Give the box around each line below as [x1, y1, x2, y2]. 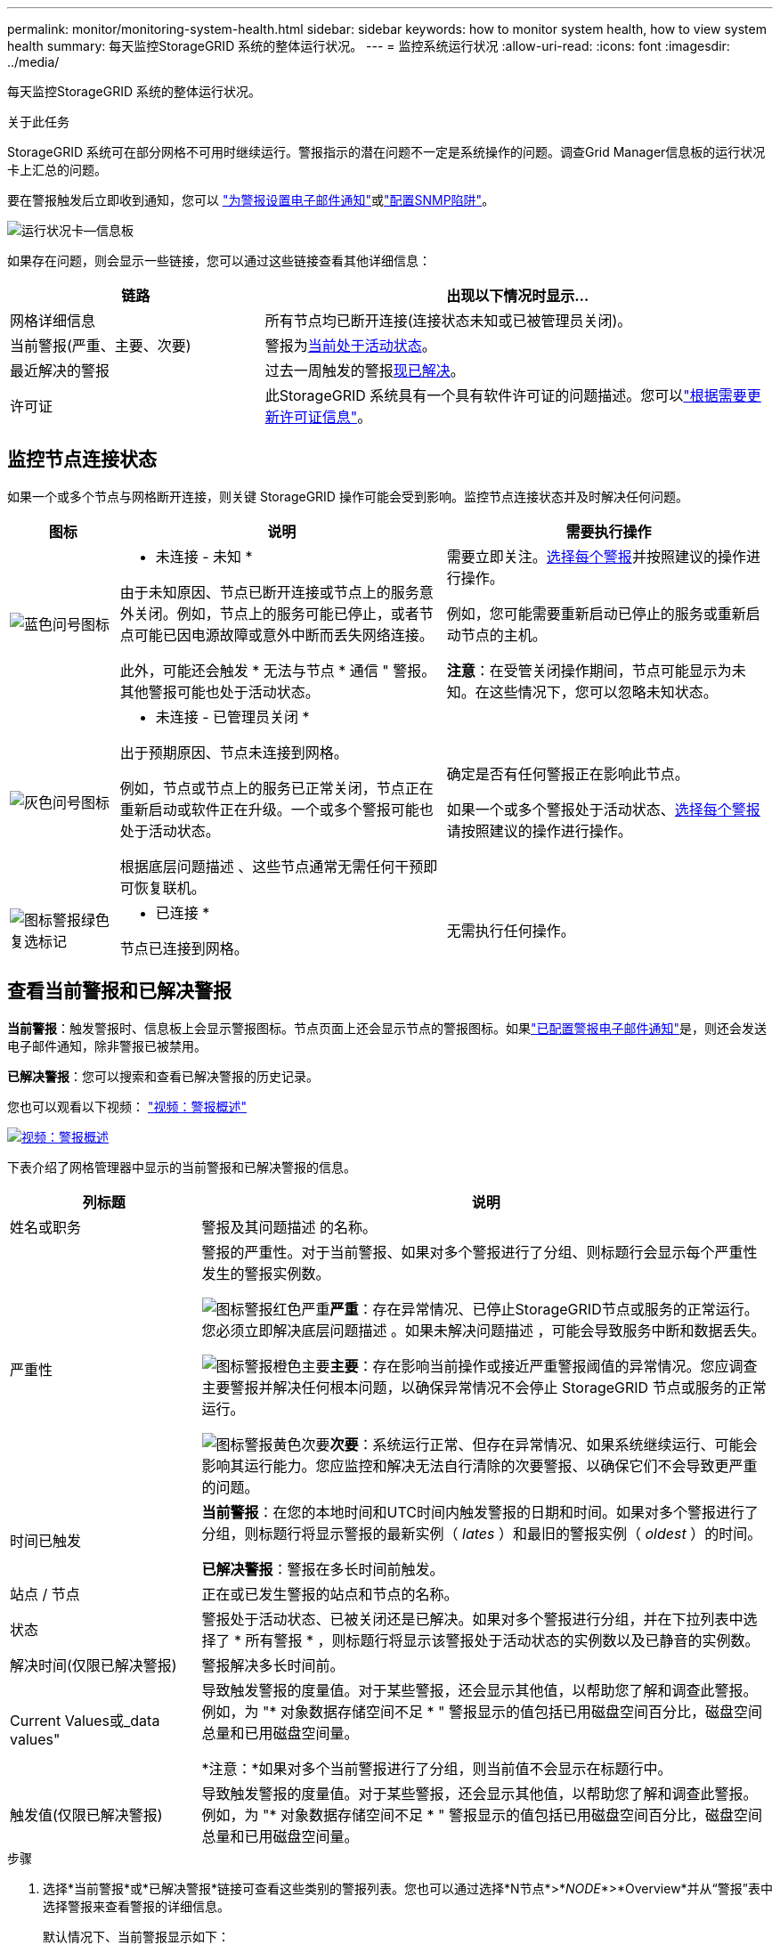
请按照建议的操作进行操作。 [446, 821, 632, 840]
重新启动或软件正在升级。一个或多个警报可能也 [119, 800, 434, 818]
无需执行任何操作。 [446, 921, 575, 940]
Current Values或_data [10, 1711, 160, 1729]
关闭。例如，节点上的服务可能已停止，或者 [134, 604, 419, 623]
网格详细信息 [10, 312, 96, 330]
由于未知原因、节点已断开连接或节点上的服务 [119, 582, 419, 601]
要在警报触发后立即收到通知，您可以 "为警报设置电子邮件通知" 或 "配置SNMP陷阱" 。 [7, 192, 495, 208]
